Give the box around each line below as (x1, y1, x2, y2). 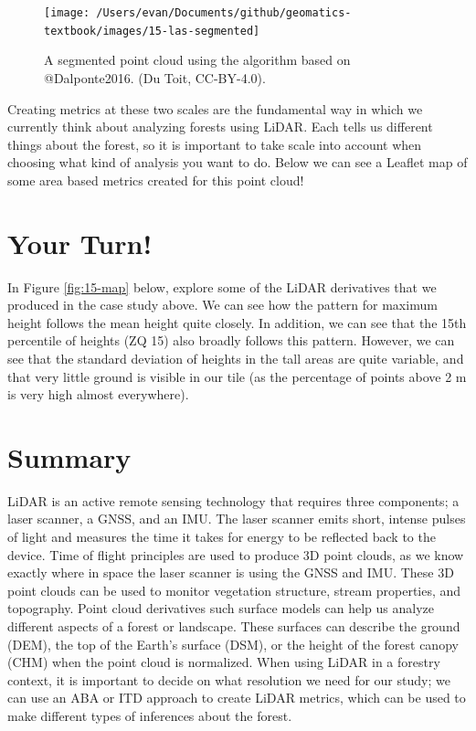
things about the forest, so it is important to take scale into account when (7, 134, 422, 154)
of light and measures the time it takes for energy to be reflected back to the (7, 527, 436, 546)
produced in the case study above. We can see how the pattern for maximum (7, 295, 438, 314)
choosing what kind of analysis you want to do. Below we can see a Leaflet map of (7, 153, 468, 172)
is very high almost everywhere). (7, 385, 189, 404)
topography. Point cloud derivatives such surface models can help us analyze (7, 599, 434, 618)
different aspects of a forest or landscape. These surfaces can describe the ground (7, 617, 460, 636)
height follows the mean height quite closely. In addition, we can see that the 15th (7, 313, 467, 332)
